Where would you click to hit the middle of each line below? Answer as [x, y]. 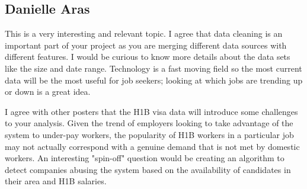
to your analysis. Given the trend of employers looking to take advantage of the [149, 123]
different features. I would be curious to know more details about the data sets [148, 57]
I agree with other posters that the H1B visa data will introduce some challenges [151, 111]
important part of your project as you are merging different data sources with [146, 45]
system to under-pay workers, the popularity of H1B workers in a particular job [149, 134]
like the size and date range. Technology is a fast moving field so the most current [153, 68]
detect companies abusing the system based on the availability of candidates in [148, 169]
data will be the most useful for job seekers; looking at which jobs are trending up [154, 80]
